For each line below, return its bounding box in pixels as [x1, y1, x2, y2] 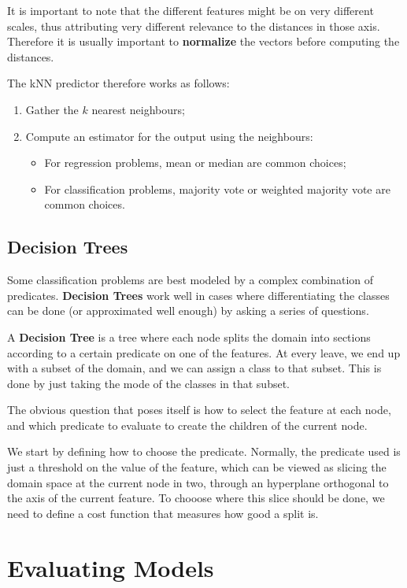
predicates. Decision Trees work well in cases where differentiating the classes [7, 287, 390, 303]
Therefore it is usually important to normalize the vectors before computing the [7, 33, 400, 50]
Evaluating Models [7, 551, 214, 583]
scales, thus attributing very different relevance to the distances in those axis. [7, 17, 380, 34]
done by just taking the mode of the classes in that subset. [7, 375, 290, 391]
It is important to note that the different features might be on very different [7, 2, 374, 18]
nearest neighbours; [91, 101, 185, 117]
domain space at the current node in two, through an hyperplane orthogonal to [7, 474, 389, 490]
